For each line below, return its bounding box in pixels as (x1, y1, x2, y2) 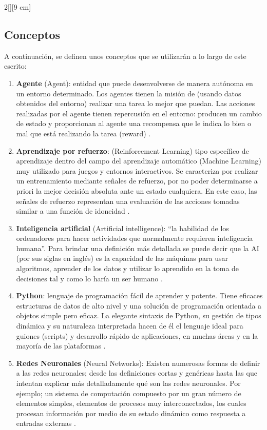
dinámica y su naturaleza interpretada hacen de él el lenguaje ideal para (16, 320, 243, 331)
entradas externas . (16, 418, 76, 428)
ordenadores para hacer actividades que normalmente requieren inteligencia (16, 233, 253, 243)
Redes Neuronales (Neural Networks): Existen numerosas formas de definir (16, 357, 260, 368)
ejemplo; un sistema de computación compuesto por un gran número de (16, 387, 241, 398)
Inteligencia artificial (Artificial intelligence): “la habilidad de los (16, 222, 229, 233)
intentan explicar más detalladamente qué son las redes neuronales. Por (16, 378, 241, 388)
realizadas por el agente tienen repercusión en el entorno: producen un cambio (16, 108, 262, 118)
